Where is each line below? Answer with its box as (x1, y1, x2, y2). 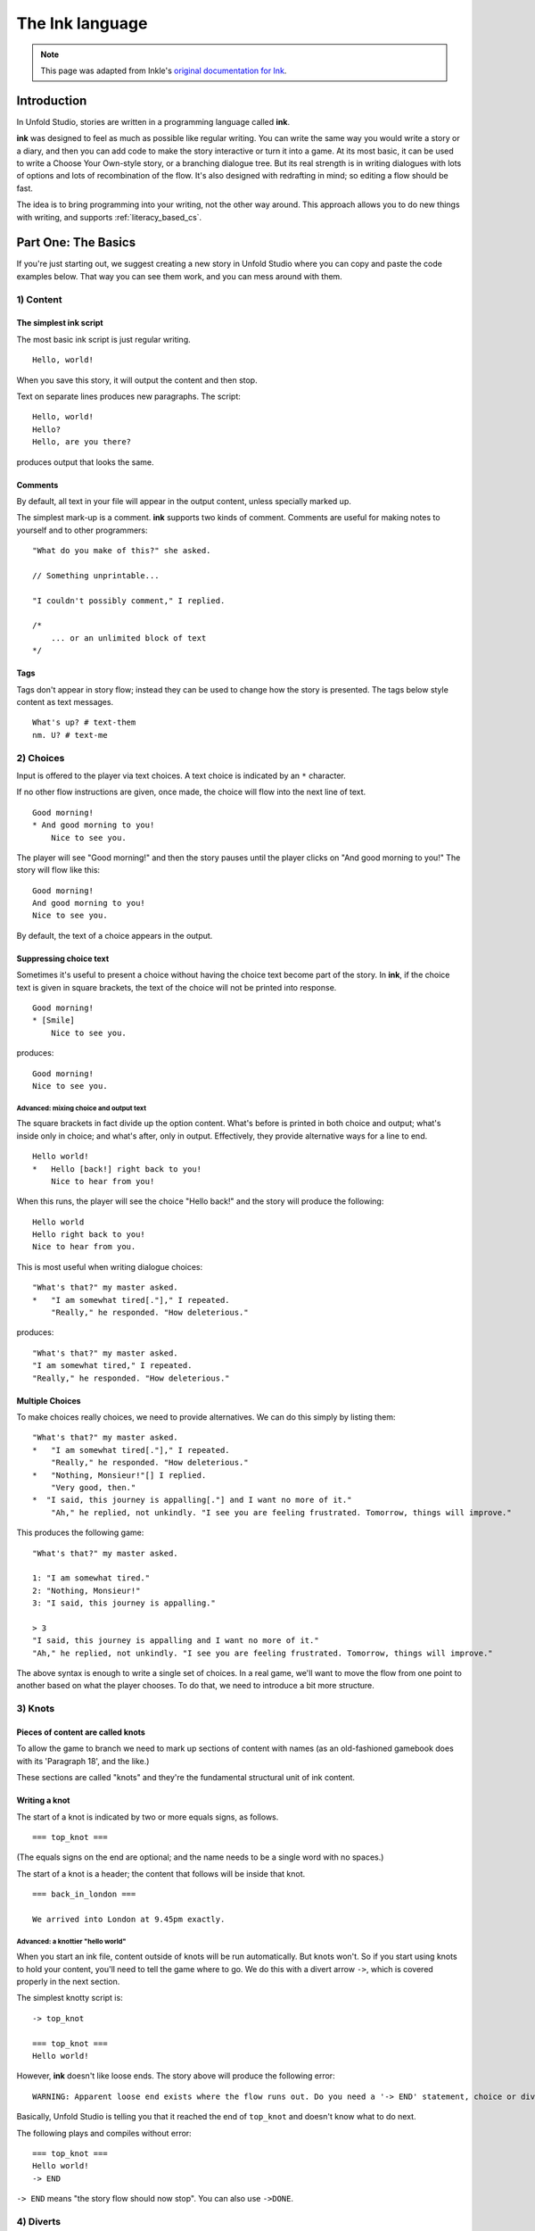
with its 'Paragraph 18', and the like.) (16, 1755, 150, 1766)
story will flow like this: (16, 865, 101, 875)
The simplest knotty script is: (16, 1993, 124, 2003)
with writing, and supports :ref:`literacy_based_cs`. (16, 211, 202, 222)
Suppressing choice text (16, 953, 110, 964)
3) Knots (16, 1703, 55, 1715)
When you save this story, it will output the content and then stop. (16, 375, 258, 386)
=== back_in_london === (32, 1889, 136, 1900)
